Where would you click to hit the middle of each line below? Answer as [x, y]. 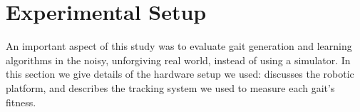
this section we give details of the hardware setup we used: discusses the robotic [180, 74]
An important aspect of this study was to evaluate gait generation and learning [179, 46]
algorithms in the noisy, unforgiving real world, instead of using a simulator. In [178, 60]
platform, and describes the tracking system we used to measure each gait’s [170, 87]
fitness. [21, 102]
